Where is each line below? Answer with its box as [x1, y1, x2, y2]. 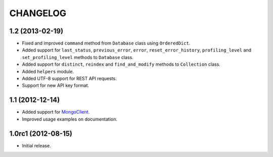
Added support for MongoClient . [22, 109, 90, 115]
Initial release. [22, 142, 51, 148]
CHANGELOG [9, 8, 67, 19]
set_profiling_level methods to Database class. [22, 54, 133, 60]
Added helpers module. [22, 68, 74, 74]
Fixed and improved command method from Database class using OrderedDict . [22, 40, 191, 46]
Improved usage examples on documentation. [22, 116, 118, 122]
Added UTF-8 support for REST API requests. [22, 76, 117, 82]
